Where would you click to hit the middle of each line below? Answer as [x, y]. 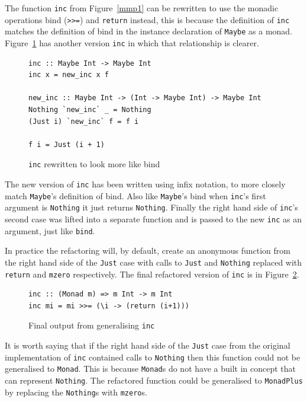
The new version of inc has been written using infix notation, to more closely [145, 184]
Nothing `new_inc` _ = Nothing [90, 110]
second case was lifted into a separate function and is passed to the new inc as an [153, 219]
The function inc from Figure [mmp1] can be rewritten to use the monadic [142, 8]
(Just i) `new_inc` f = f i [84, 121]
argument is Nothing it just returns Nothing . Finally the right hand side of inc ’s [151, 207]
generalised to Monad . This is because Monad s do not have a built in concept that [150, 368]
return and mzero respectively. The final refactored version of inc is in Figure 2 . [152, 274]
